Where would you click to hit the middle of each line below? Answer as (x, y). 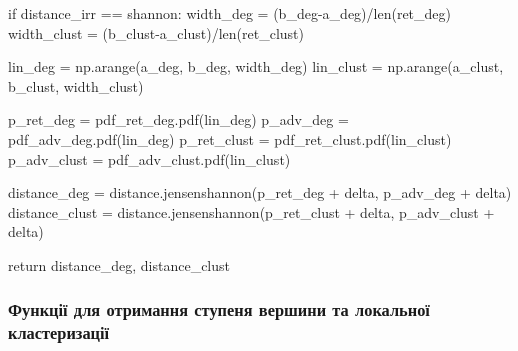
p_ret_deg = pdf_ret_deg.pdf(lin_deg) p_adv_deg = (178, 119)
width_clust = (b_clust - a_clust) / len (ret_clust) (156, 32)
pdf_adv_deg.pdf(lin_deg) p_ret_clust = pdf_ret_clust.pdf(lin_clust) (230, 138)
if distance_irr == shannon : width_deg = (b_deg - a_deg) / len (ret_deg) (229, 13)
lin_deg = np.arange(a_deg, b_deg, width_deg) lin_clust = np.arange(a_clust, (256, 66)
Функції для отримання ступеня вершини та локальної (219, 309)
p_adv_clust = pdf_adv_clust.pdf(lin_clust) (149, 158)
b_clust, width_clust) (76, 85)
